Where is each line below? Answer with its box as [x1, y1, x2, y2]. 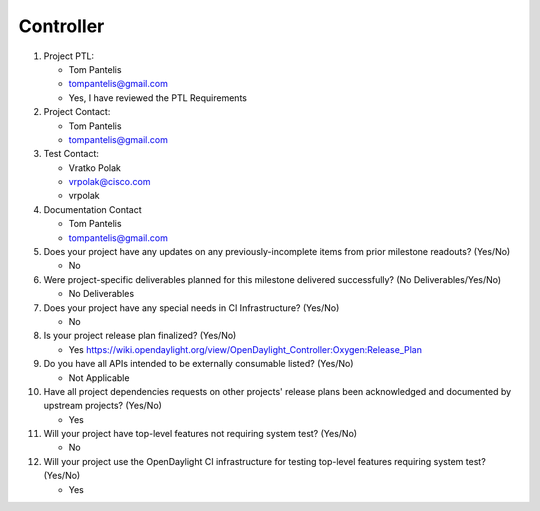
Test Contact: [43, 148, 100, 160]
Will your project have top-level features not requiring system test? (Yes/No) [43, 428, 358, 440]
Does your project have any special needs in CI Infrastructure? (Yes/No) [43, 301, 340, 314]
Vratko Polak [68, 161, 122, 174]
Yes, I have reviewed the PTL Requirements [68, 91, 247, 104]
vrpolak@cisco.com [68, 176, 151, 188]
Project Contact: [43, 106, 111, 118]
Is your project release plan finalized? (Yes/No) [43, 330, 237, 342]
